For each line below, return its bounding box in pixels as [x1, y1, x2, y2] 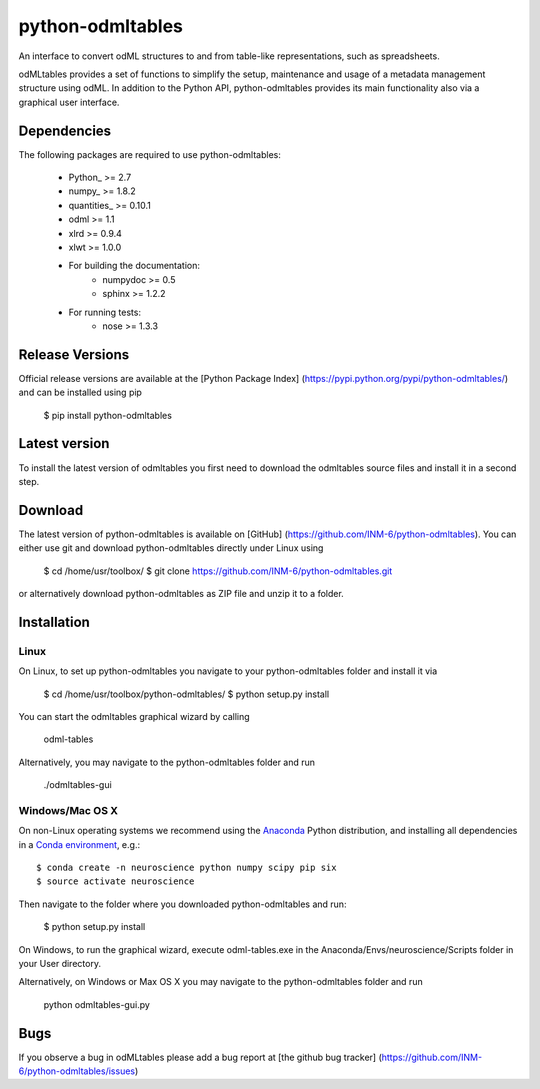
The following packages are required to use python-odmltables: [18, 148, 282, 160]
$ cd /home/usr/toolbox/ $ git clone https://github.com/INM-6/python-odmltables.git [43, 565, 393, 577]
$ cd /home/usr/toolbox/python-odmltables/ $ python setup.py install [43, 688, 330, 700]
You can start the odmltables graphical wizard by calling [18, 710, 250, 722]
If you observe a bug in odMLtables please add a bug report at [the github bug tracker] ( [18, 1051, 382, 1063]
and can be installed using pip [18, 386, 142, 399]
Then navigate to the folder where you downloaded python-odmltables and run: [18, 898, 347, 910]
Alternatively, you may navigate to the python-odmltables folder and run [18, 756, 315, 768]
